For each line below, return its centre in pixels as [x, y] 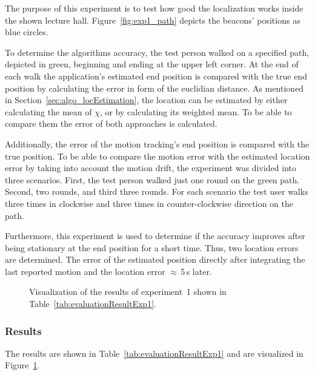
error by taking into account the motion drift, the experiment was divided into [151, 168]
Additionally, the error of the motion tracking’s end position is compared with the [157, 144]
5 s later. [196, 271]
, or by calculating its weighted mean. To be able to [196, 111]
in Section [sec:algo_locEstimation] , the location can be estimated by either [146, 100]
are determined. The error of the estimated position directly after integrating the [155, 259]
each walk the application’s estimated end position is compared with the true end [156, 76]
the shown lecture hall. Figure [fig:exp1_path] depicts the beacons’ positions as [153, 20]
